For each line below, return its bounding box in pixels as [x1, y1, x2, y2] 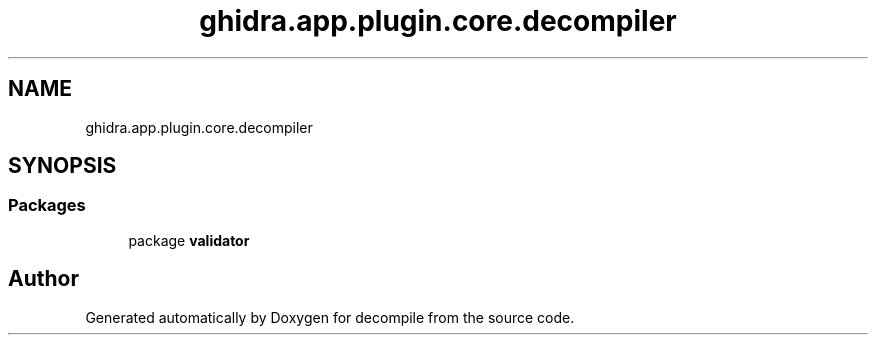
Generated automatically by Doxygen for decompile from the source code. [85, 308, 575, 326]
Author [8, 266, 79, 292]
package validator [128, 231, 250, 249]
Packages [8, 195, 86, 216]
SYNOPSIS [8, 153, 117, 179]
